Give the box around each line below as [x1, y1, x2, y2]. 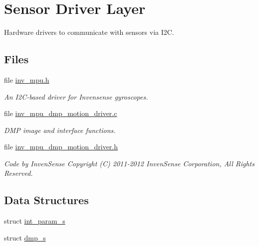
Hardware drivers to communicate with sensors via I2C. [4, 27, 174, 37]
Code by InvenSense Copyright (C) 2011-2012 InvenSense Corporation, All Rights [4, 158, 255, 168]
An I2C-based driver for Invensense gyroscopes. [4, 91, 148, 102]
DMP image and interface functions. [4, 124, 116, 135]
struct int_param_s [4, 216, 65, 226]
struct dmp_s [4, 232, 46, 243]
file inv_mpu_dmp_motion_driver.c [4, 108, 117, 119]
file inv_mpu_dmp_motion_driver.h [4, 141, 118, 152]
